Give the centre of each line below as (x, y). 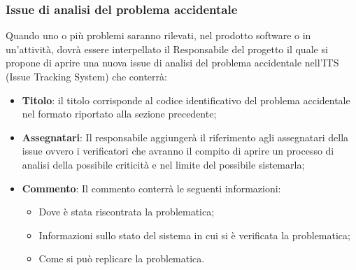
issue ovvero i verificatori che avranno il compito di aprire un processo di (178, 151)
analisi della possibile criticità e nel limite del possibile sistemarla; (163, 164)
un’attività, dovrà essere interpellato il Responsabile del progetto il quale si (167, 49)
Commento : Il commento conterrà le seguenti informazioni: (151, 188)
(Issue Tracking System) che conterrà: (86, 76)
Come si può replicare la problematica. (122, 258)
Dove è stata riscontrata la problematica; (127, 212)
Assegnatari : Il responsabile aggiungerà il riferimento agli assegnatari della (185, 137)
